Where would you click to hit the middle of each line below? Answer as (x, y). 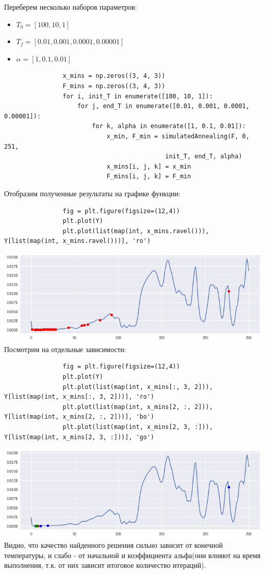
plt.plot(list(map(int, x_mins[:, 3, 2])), (138, 387)
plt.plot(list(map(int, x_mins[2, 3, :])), (138, 427)
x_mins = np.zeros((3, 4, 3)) (114, 76)
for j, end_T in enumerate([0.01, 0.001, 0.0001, (163, 106)
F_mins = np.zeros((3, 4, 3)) (114, 86)
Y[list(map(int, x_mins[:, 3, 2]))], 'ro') (79, 397)
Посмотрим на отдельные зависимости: (65, 349)
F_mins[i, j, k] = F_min (149, 177)
